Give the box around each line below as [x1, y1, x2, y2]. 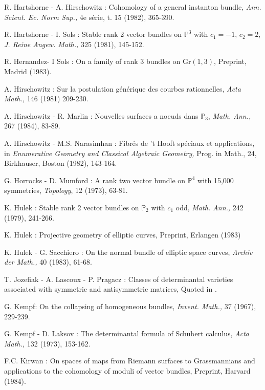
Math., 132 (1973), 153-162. [4, 338, 91, 349]
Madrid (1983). [4, 66, 52, 76]
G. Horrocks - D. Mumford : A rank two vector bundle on [4, 175, 186, 185]
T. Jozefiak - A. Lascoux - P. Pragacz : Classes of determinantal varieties [4, 273, 233, 284]
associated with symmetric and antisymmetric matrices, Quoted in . [4, 284, 217, 294]
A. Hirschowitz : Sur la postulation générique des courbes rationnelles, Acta [4, 83, 241, 94]
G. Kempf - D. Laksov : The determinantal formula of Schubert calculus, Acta [4, 328, 250, 339]
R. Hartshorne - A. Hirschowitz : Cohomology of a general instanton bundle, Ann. [4, 2, 261, 12]
